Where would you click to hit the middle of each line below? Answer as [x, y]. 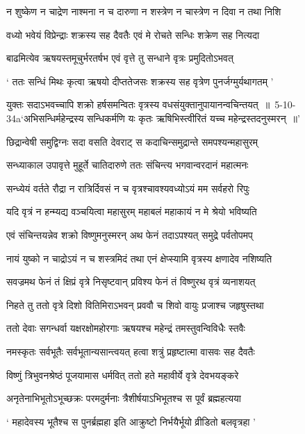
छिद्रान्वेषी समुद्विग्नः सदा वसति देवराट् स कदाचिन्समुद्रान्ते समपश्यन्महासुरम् [132, 141]
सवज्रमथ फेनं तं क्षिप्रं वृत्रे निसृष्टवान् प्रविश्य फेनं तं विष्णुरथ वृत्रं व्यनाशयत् [131, 282]
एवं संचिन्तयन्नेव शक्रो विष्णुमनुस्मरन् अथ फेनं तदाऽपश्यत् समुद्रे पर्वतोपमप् [130, 234]
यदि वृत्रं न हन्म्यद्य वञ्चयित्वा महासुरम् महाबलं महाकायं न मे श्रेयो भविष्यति [132, 211]
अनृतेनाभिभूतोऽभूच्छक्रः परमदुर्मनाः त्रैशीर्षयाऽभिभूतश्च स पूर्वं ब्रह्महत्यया [124, 398]
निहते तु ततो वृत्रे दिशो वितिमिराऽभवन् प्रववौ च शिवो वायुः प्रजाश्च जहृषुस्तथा [135, 304]
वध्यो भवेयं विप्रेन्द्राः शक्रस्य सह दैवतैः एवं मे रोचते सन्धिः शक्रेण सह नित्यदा [133, 34]
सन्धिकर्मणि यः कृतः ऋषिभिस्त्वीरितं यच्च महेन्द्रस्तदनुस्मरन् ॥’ [193, 118]
